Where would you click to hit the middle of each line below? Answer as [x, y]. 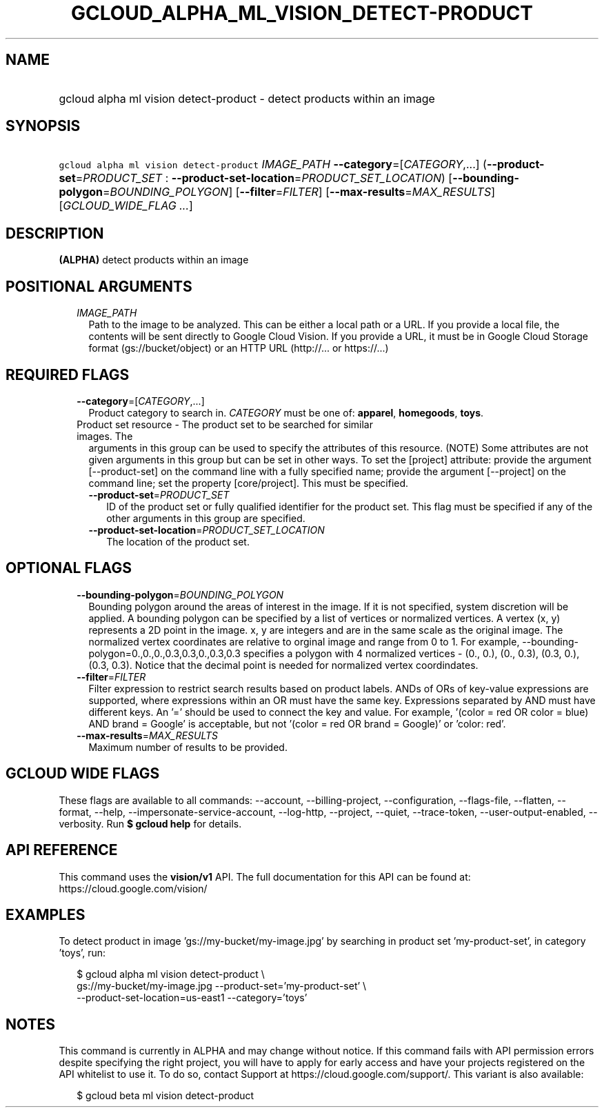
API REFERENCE [62, 850]
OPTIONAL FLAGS [69, 568]
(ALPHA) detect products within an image [154, 260]
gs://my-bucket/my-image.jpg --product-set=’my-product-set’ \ [222, 986]
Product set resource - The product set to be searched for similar [225, 424]
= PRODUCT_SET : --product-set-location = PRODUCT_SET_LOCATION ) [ [264, 178]
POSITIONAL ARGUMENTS [99, 286]
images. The [105, 436]
